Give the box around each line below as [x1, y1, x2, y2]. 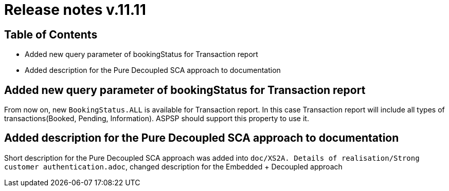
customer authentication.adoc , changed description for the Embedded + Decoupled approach [4, 162, 343, 171]
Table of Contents [4, 28, 98, 41]
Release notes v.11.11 [4, 1, 146, 18]
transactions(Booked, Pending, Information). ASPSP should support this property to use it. [4, 114, 309, 123]
